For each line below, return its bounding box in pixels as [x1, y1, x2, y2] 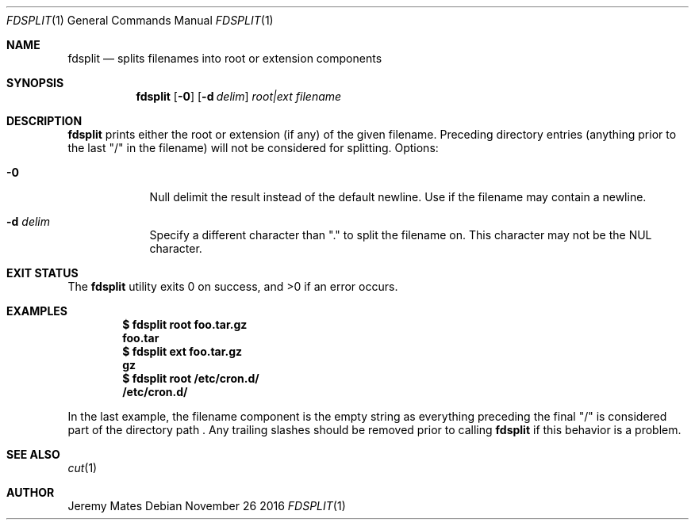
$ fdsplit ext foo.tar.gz [122, 345, 243, 358]
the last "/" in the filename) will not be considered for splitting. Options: [67, 141, 439, 154]
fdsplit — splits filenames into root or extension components [67, 51, 382, 65]
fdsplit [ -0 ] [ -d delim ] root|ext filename [136, 90, 342, 103]
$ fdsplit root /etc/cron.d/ [122, 372, 259, 385]
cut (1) [67, 461, 98, 475]
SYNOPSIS [6, 76, 64, 90]
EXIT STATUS [6, 266, 79, 280]
